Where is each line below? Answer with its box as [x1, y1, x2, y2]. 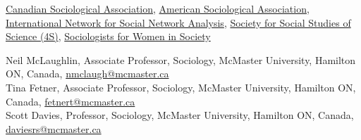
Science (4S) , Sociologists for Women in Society [6, 29, 211, 44]
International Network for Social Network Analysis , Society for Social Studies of [6, 15, 351, 30]
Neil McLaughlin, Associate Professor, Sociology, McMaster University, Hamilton [6, 52, 356, 67]
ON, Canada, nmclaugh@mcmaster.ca [6, 66, 169, 81]
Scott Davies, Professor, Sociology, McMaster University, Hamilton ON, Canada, [6, 108, 354, 122]
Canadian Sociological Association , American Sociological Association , [6, 1, 310, 15]
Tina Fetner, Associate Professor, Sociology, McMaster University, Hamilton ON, [6, 79, 356, 94]
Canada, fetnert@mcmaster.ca [6, 94, 135, 108]
